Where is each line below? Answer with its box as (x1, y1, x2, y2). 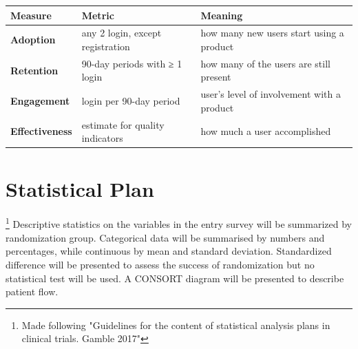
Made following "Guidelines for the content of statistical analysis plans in (21, 317, 330, 332)
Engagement (10, 94, 70, 108)
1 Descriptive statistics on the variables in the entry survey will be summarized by (6, 215, 352, 231)
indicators (81, 131, 123, 145)
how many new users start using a (200, 25, 344, 40)
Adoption (10, 32, 56, 47)
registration (81, 39, 130, 53)
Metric (81, 8, 114, 22)
